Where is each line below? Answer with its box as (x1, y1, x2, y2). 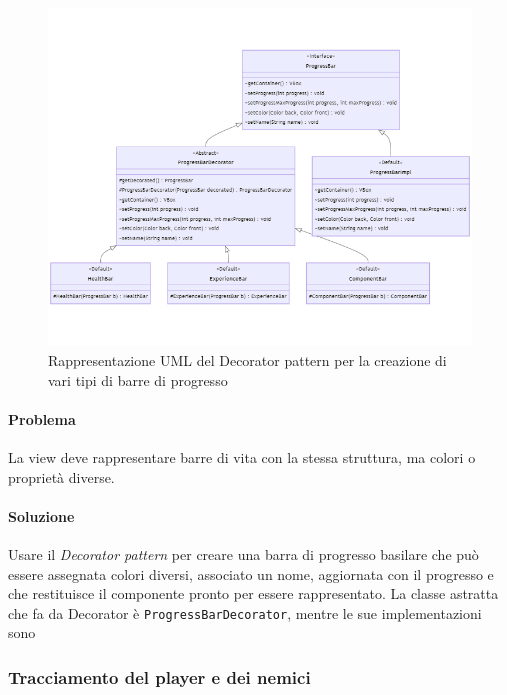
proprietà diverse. (8, 466, 115, 487)
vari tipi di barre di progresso (48, 369, 228, 390)
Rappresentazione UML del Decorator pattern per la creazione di (48, 350, 447, 371)
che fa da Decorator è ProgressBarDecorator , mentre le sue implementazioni (8, 602, 482, 623)
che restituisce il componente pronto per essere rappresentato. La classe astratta (8, 583, 499, 604)
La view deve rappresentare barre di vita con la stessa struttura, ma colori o (8, 447, 476, 468)
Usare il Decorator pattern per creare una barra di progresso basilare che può (8, 544, 479, 565)
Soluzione (8, 505, 75, 526)
